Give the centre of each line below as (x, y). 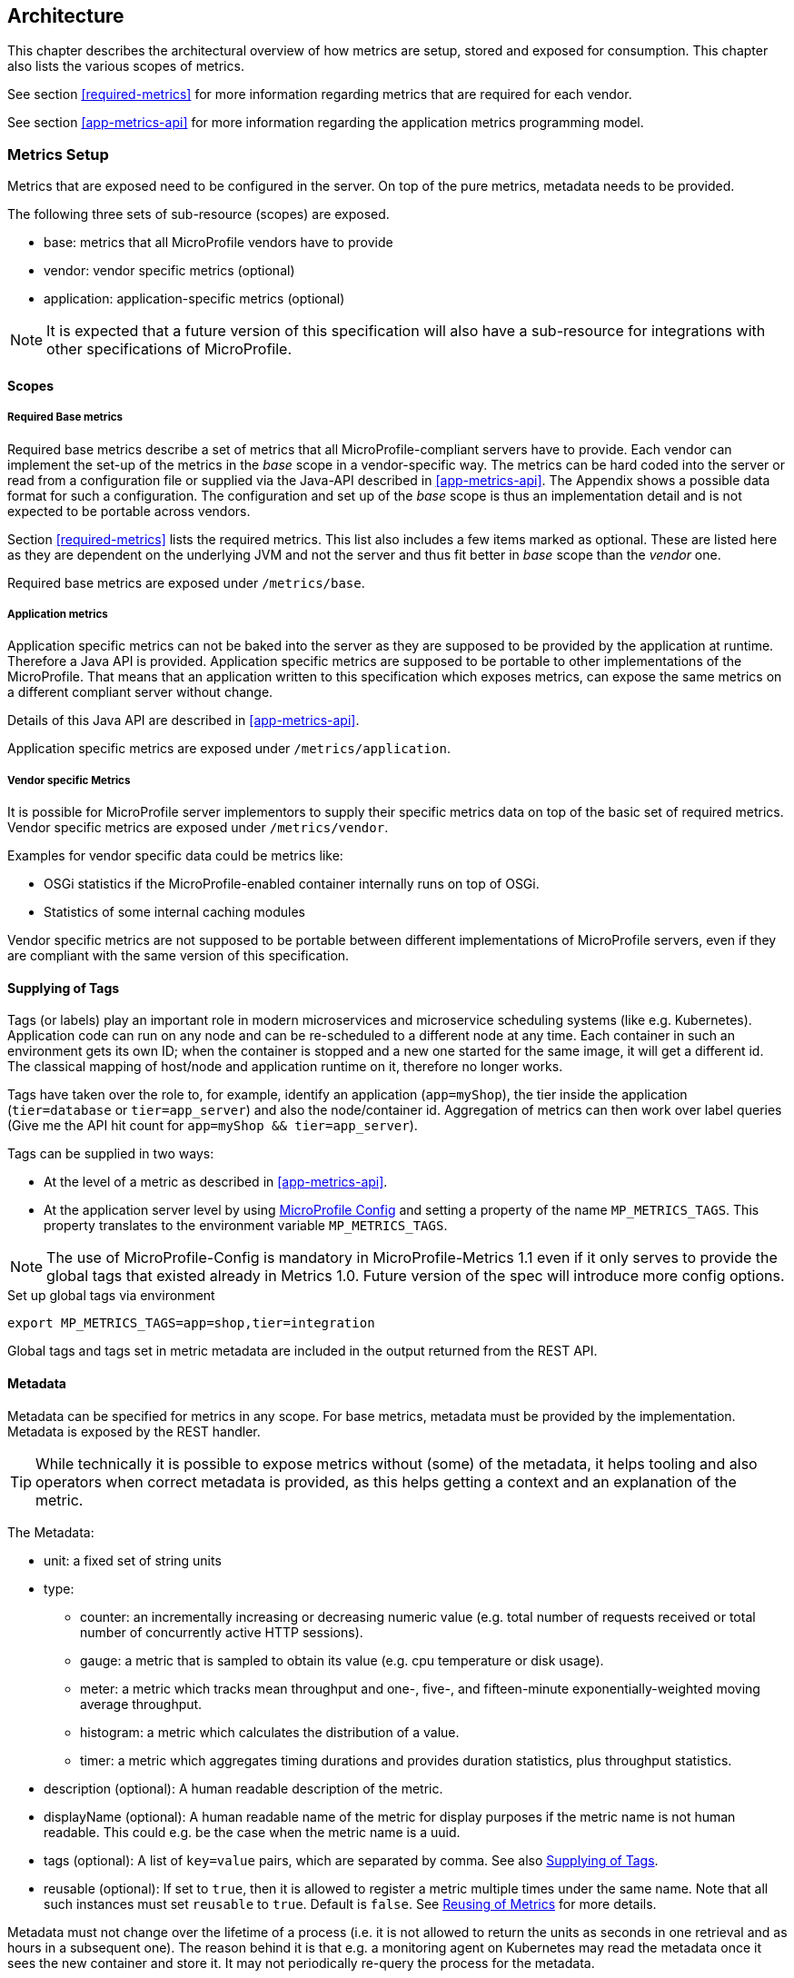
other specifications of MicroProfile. (169, 349)
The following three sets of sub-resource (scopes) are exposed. (198, 214)
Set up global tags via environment (111, 1296)
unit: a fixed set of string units (133, 1560)
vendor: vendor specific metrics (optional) (169, 271)
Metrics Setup (58, 154)
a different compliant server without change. (140, 692)
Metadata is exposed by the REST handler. (134, 1431)
